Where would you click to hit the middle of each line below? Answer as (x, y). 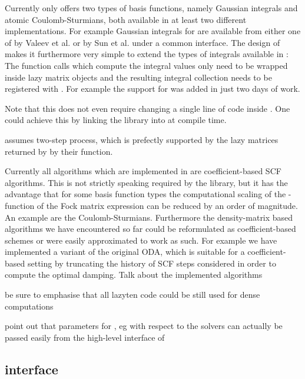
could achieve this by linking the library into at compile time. (116, 120)
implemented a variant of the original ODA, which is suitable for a (125, 252)
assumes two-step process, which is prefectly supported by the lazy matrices (142, 139)
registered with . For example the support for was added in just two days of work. (152, 89)
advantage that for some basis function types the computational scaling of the (145, 194)
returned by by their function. (59, 151)
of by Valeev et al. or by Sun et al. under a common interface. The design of (142, 42)
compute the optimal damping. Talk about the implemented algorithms (134, 275)
